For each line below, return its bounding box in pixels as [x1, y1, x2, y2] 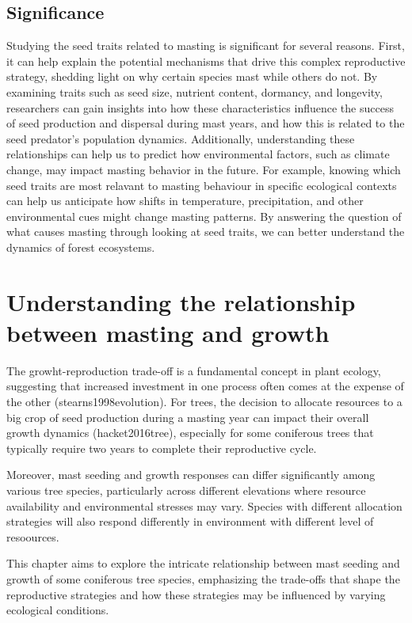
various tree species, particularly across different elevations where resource [6, 481, 366, 498]
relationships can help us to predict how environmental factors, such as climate [6, 146, 390, 162]
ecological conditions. [6, 602, 109, 618]
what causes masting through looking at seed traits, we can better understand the [6, 223, 405, 240]
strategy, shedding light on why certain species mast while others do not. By [6, 68, 378, 85]
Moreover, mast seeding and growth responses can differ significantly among [6, 466, 376, 483]
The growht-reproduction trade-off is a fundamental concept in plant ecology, [6, 362, 381, 378]
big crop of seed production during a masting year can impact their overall [6, 408, 369, 425]
